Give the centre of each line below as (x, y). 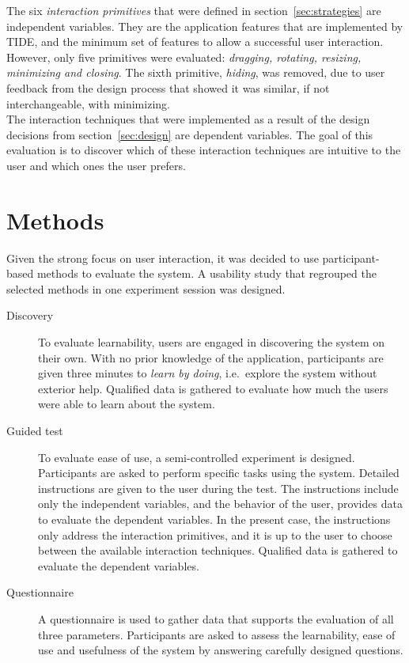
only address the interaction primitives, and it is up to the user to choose (215, 534)
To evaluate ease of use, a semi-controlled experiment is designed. (197, 457)
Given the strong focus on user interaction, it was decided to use (163, 258)
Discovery (30, 315)
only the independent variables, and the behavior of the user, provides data (220, 504)
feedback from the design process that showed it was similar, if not (168, 87)
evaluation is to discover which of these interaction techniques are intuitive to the (204, 150)
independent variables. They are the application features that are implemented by (205, 26)
